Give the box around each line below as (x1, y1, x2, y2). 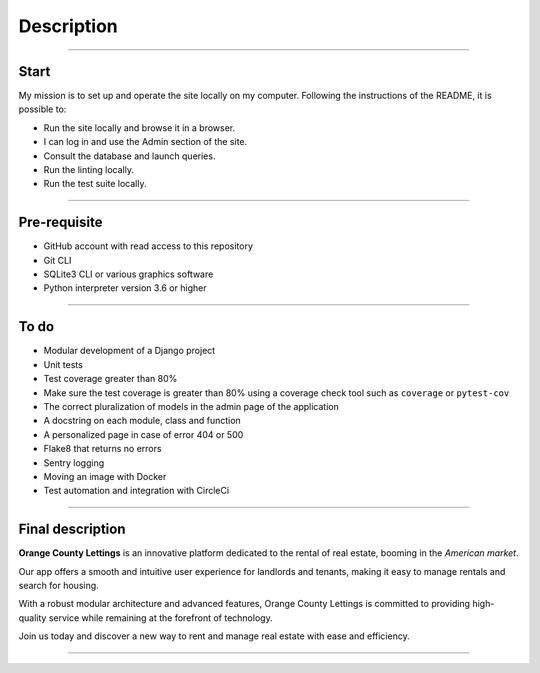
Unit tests (43, 358, 84, 370)
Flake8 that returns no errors (43, 443, 162, 455)
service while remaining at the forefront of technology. (48, 611, 274, 624)
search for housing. (18, 579, 99, 591)
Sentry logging (43, 456, 105, 469)
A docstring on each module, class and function (43, 415, 242, 427)
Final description (18, 521, 126, 538)
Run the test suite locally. (43, 178, 147, 190)
